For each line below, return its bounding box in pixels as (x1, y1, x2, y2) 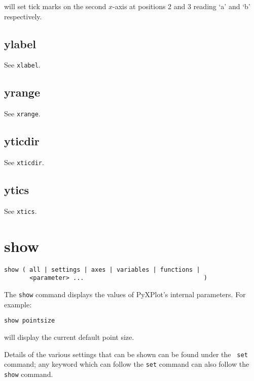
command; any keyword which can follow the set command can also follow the (4, 359, 249, 369)
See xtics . (4, 205, 37, 216)
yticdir (4, 133, 40, 149)
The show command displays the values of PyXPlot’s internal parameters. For (4, 289, 246, 300)
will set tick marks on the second (4, 1, 106, 11)
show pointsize (4, 317, 55, 325)
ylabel (4, 36, 37, 51)
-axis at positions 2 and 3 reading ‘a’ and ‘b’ (112, 1, 250, 11)
